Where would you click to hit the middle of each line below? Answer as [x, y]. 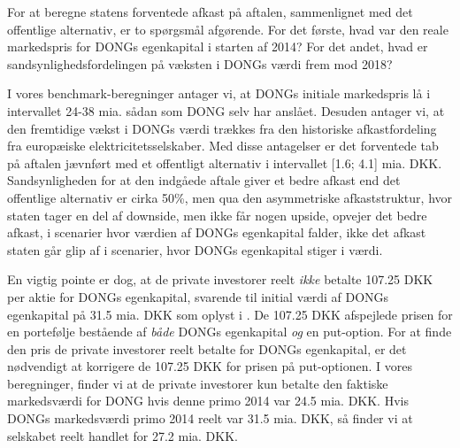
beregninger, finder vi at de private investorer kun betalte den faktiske [198, 383]
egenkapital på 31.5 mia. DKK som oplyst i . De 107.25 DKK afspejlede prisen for [230, 314]
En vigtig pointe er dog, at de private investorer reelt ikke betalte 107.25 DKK [220, 279]
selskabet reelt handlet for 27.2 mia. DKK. [123, 435]
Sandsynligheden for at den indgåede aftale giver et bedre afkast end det [204, 180]
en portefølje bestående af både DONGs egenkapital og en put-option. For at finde [230, 332]
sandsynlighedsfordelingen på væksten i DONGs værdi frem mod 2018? [200, 63]
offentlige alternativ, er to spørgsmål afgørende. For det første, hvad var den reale [228, 29]
